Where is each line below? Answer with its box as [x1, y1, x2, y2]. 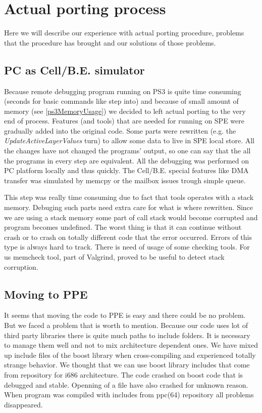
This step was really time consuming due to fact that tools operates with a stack [4, 192, 254, 202]
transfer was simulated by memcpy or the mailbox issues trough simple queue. [4, 175, 246, 185]
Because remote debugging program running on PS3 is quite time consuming [4, 86, 241, 96]
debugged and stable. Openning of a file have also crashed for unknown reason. [4, 379, 248, 390]
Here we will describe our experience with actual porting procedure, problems [4, 27, 244, 38]
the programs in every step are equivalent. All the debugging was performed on [4, 155, 249, 166]
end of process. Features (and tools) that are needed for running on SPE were [4, 115, 244, 126]
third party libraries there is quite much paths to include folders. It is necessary [4, 329, 250, 340]
